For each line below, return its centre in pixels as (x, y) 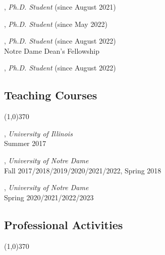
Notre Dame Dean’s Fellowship (52, 50)
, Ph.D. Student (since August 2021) (60, 7)
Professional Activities (64, 224)
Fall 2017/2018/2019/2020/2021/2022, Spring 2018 (83, 170)
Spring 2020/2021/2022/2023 (49, 197)
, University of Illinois (38, 133)
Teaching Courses (51, 95)
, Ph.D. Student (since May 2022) (56, 24)
